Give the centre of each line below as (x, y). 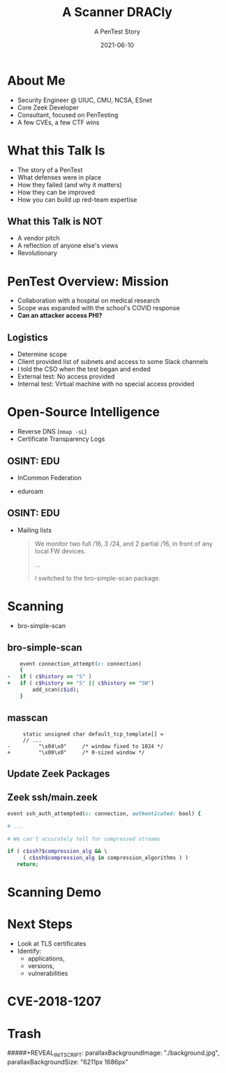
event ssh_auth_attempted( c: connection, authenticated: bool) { (104, 813)
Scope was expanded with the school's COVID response (98, 308)
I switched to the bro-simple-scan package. (98, 578)
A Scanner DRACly (117, 12)
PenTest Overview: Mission (88, 281)
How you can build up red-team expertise (77, 199)
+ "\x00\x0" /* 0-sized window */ (76, 752)
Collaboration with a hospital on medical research (89, 300)
